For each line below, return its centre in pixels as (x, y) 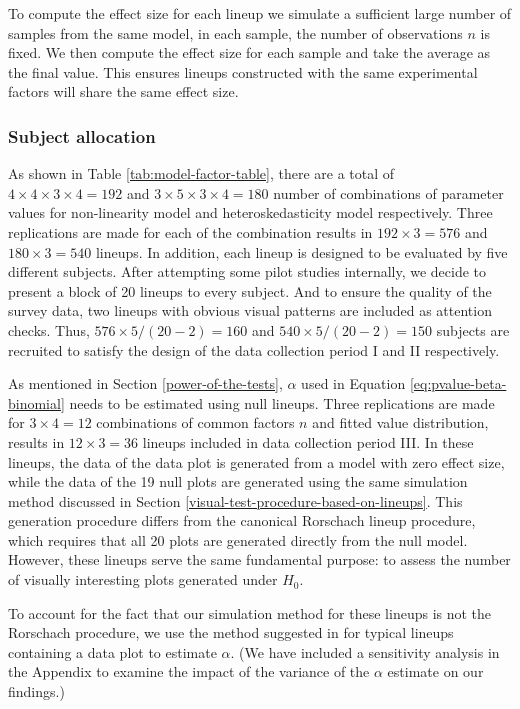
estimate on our (435, 671)
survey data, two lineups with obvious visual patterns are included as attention (250, 310)
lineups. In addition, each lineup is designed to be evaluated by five (301, 251)
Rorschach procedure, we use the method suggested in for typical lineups (231, 632)
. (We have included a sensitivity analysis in (365, 651)
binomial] (36, 402)
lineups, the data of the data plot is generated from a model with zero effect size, (256, 461)
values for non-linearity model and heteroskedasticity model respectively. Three (250, 212)
